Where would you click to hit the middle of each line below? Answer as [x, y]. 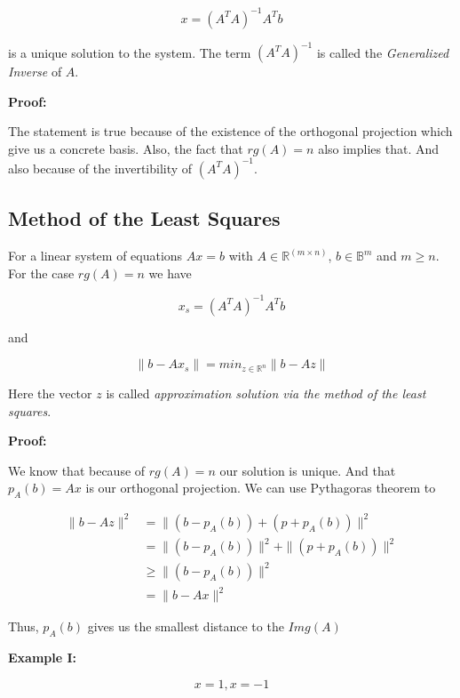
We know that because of [77, 470]
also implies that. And [379, 148]
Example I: [43, 658]
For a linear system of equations [95, 256]
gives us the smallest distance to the [186, 626]
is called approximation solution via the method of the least [266, 393]
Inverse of [35, 71]
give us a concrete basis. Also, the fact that [126, 148]
